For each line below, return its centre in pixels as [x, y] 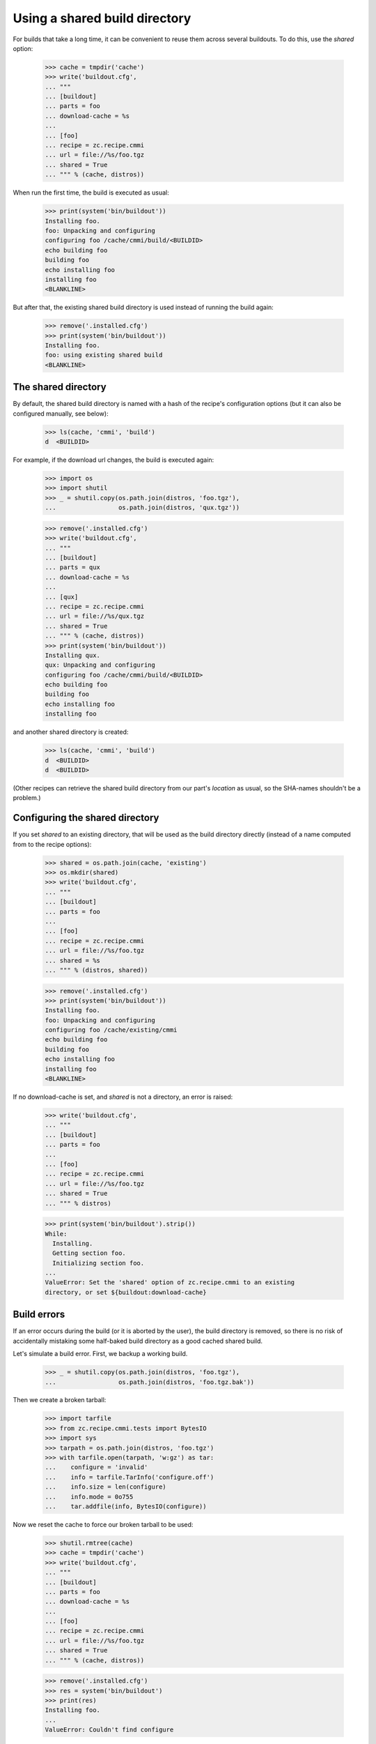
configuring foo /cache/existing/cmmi [111, 1030]
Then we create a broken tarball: [60, 1400]
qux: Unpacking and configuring [100, 665]
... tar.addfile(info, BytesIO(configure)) [126, 1506]
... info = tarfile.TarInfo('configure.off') [130, 1477]
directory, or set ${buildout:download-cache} [126, 1292]
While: [56, 1234]
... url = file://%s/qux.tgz [95, 616]
